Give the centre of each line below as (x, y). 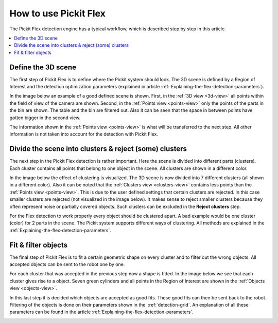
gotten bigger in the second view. (45, 118)
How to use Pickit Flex (57, 13)
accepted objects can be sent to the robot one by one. (67, 264)
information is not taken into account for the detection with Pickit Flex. (84, 134)
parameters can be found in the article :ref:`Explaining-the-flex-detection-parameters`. (102, 312)
